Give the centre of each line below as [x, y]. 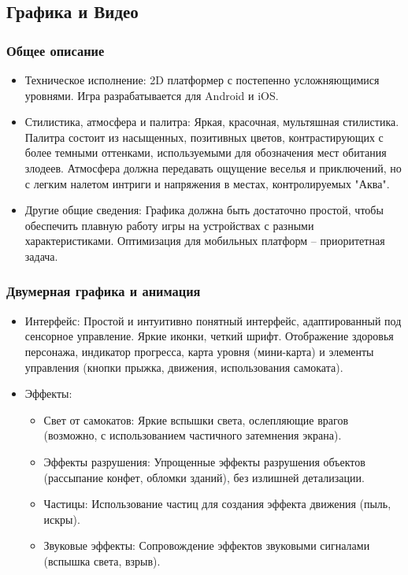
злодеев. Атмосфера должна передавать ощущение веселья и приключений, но [213, 167]
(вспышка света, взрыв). [102, 560]
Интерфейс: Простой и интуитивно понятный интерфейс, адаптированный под [213, 320]
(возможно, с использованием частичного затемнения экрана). [193, 435]
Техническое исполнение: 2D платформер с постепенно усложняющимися [202, 80]
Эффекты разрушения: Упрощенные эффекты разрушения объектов [204, 461]
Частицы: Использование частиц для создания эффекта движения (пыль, [217, 504]
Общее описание [56, 50]
